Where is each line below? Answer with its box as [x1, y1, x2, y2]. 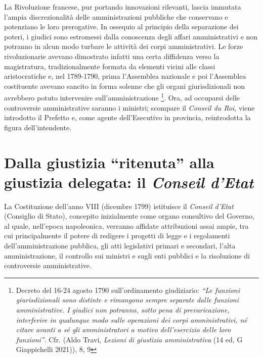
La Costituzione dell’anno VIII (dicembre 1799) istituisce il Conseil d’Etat [4, 200, 234, 211]
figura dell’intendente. [4, 122, 72, 132]
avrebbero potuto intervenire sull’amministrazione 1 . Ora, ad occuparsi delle [4, 91, 240, 103]
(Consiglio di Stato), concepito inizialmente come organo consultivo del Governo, [4, 211, 254, 221]
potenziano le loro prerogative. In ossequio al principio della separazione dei [4, 21, 239, 32]
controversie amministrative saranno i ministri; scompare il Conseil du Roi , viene [4, 102, 255, 113]
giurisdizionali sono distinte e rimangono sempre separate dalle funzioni [16, 294, 239, 305]
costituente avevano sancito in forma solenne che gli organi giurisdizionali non [4, 80, 245, 91]
